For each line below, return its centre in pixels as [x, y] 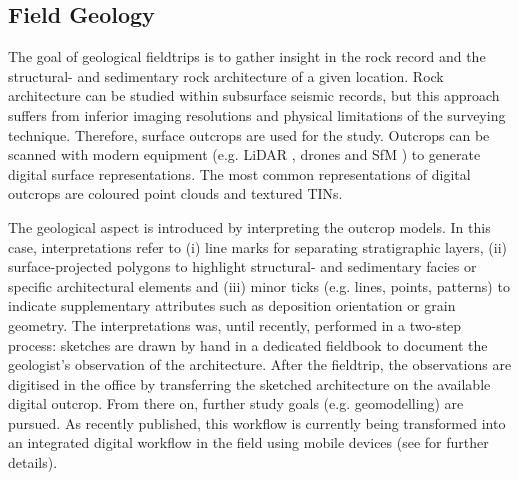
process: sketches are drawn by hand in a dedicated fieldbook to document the [248, 344]
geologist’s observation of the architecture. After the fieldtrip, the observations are [260, 364]
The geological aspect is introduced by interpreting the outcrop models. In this [249, 226]
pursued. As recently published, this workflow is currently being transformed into [257, 422]
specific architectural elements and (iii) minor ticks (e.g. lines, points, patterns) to [259, 285]
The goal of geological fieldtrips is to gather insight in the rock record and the [247, 56]
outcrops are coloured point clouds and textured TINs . [175, 193]
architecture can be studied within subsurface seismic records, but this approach [254, 95]
